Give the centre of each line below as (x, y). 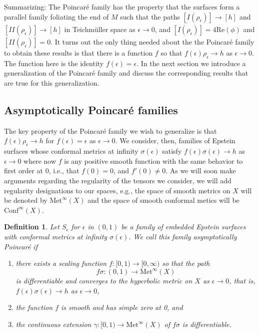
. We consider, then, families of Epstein (175, 140)
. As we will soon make (201, 171)
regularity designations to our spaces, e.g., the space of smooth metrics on (117, 190)
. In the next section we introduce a (191, 63)
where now (40, 160)
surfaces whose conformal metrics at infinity (71, 151)
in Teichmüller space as (100, 29)
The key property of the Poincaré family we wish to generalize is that (110, 130)
